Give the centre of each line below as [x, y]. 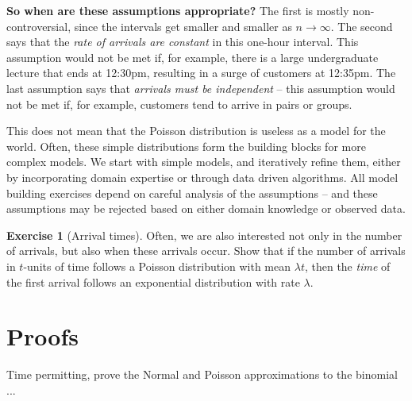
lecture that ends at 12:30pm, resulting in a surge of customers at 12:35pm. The [201, 73]
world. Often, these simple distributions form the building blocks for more [186, 146]
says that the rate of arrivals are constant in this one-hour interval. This [183, 42]
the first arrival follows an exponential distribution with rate [153, 281]
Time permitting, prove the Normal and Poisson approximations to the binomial [202, 374]
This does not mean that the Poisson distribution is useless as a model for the [196, 131]
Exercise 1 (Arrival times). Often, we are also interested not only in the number [204, 235]
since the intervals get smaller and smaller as [183, 26]
